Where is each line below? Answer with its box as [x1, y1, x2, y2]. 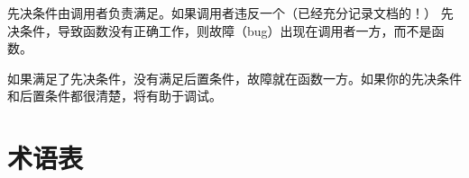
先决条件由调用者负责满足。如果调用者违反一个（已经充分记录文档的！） [7, 4, 437, 22]
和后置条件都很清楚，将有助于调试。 [7, 86, 222, 105]
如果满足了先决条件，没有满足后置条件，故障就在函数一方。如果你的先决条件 [7, 68, 462, 87]
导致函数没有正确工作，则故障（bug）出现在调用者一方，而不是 [57, 21, 432, 40]
